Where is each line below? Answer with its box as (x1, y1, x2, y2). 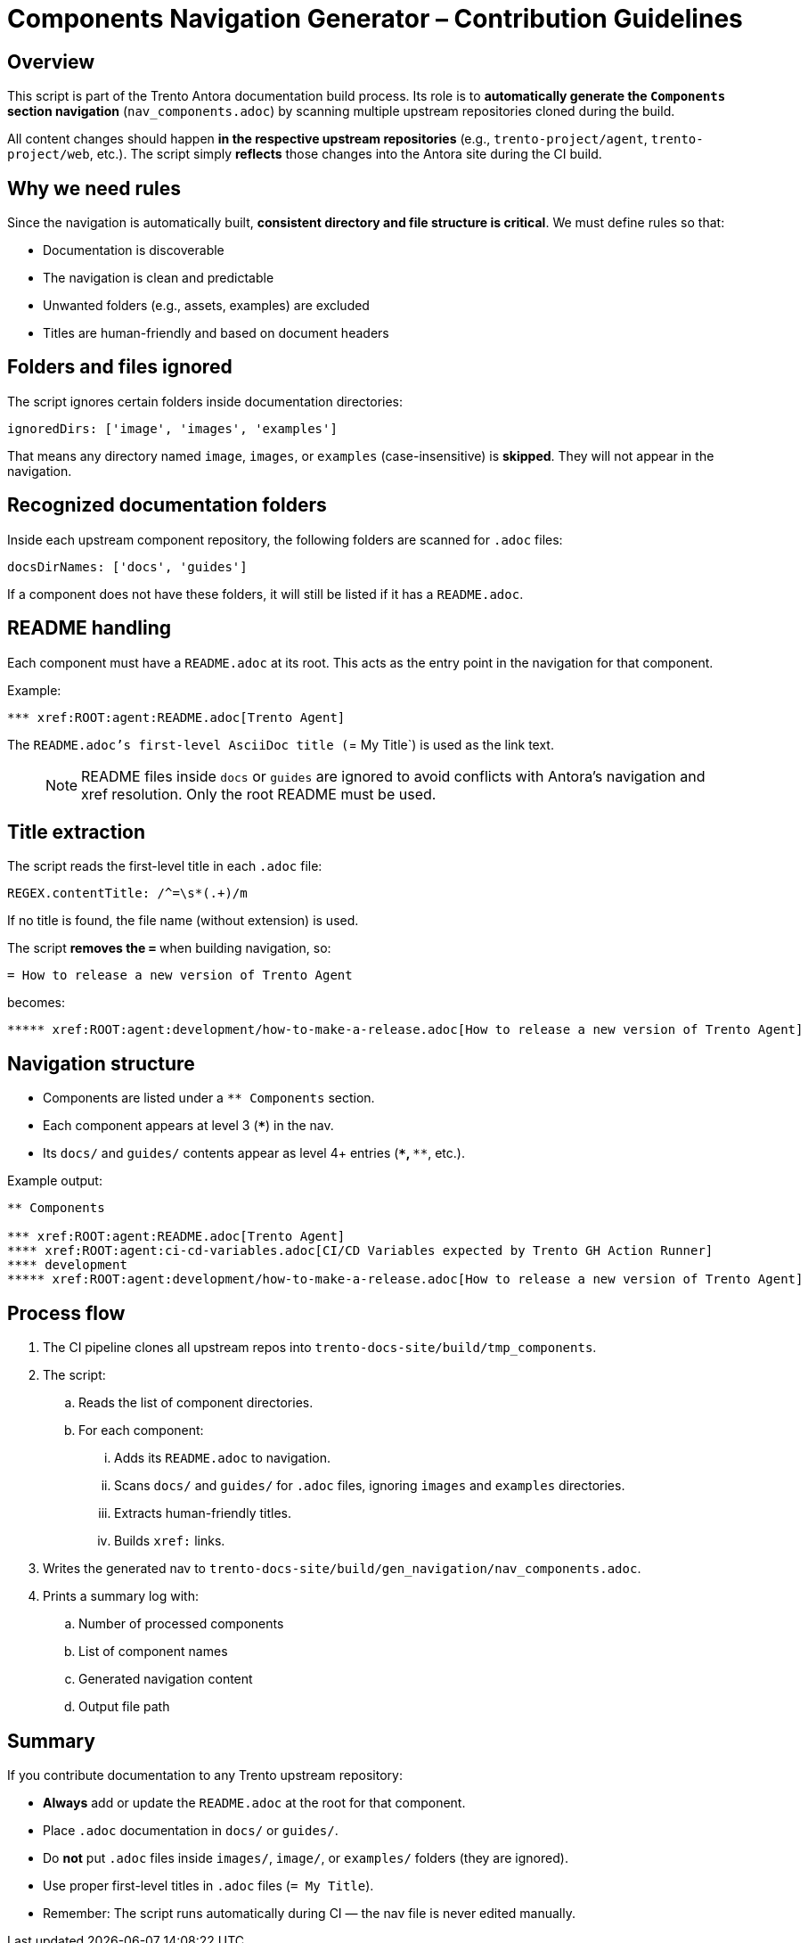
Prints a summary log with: (43, 1588, 199, 1604)
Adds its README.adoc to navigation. (114, 1450, 331, 1466)
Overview (7, 50, 95, 73)
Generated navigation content (78, 1671, 253, 1687)
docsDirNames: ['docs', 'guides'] (7, 559, 248, 574)
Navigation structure (7, 1052, 195, 1075)
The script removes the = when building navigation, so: (7, 940, 331, 956)
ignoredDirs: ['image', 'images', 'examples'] (7, 421, 338, 436)
